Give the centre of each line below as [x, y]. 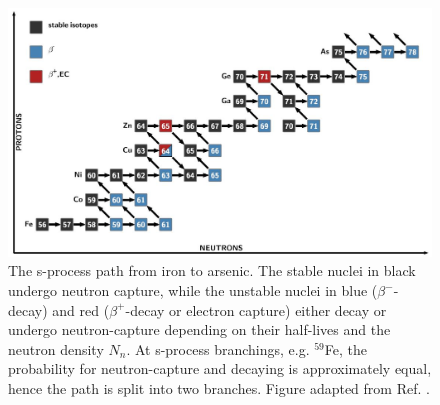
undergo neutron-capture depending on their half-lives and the [199, 329]
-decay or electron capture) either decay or [256, 309]
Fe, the [345, 348]
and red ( [81, 309]
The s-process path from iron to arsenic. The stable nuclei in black [212, 270]
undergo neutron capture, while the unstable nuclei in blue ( [193, 290]
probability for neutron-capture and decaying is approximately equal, [220, 368]
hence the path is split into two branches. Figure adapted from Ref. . [219, 388]
